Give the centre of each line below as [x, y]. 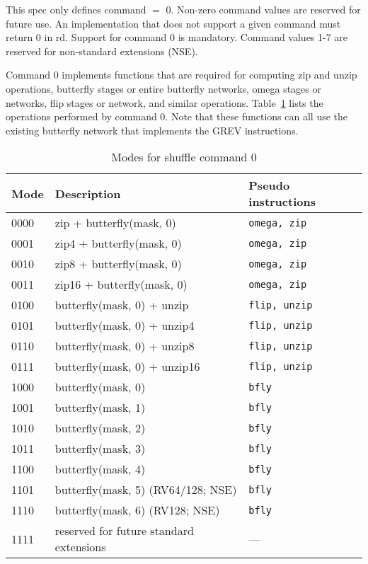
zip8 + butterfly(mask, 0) [118, 264]
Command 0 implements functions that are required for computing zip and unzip [182, 75]
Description [88, 193]
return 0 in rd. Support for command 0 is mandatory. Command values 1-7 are [177, 37]
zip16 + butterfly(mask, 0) [121, 284]
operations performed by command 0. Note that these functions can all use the [177, 116]
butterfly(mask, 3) [100, 449]
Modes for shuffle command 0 [184, 157]
